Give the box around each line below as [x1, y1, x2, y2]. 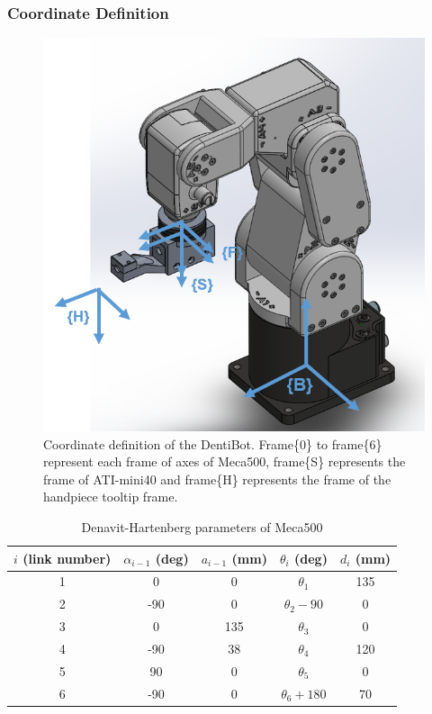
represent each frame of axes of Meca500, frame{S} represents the [43, 452, 406, 471]
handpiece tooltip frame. [43, 487, 178, 506]
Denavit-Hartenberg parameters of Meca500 [81, 517, 323, 536]
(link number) [22, 548, 112, 567]
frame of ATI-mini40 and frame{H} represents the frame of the [43, 469, 391, 488]
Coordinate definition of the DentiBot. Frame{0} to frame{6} [43, 434, 382, 453]
